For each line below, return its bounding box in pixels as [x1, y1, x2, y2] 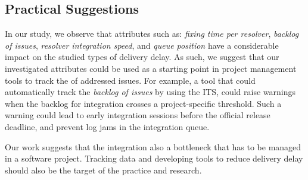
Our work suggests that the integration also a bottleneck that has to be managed [5, 140, 301, 153]
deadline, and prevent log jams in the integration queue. [5, 120, 210, 132]
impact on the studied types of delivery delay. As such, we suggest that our [5, 50, 279, 63]
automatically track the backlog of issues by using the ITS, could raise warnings [5, 86, 296, 98]
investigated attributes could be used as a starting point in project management [5, 62, 297, 74]
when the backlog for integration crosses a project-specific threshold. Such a [5, 97, 282, 109]
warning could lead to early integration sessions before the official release [5, 109, 270, 121]
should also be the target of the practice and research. [5, 163, 202, 176]
